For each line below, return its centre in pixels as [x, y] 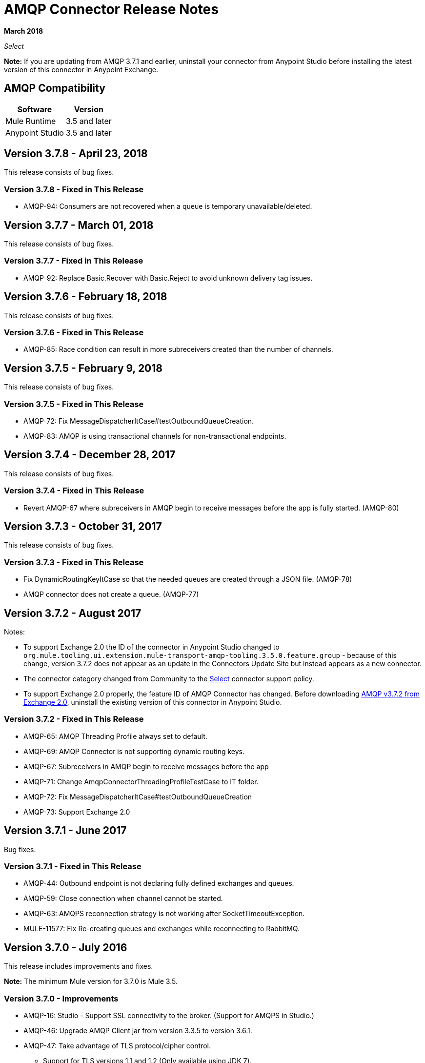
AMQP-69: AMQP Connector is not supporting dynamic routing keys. [134, 751]
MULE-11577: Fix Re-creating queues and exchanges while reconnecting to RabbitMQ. [162, 929]
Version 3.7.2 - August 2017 [73, 613]
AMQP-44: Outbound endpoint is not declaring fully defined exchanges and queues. [159, 883]
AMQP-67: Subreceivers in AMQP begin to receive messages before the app [146, 766]
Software [35, 109]
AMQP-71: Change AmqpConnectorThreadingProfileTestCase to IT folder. [141, 781]
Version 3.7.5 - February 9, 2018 [83, 368]
